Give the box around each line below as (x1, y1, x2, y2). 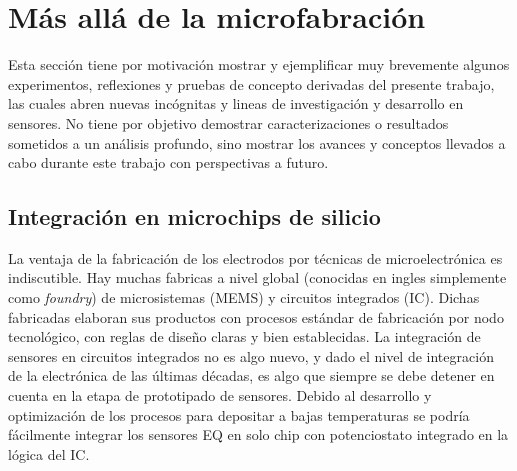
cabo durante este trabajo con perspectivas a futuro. (8, 152, 329, 173)
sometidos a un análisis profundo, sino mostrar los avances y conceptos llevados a (8, 132, 506, 153)
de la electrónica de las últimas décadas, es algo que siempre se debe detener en (8, 365, 495, 386)
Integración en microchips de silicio (8, 201, 381, 232)
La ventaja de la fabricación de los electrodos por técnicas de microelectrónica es (8, 247, 503, 268)
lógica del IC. (8, 443, 90, 464)
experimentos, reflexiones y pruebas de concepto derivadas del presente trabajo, (8, 73, 495, 94)
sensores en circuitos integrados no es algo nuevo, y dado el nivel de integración (8, 345, 494, 366)
